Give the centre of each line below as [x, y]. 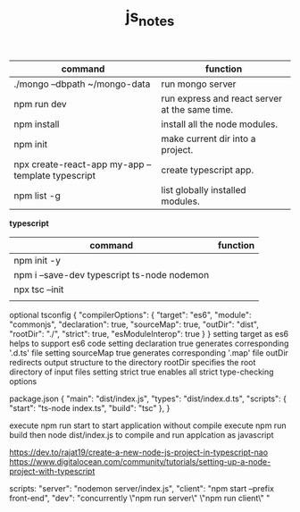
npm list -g [37, 196]
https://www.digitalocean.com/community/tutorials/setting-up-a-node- [140, 461]
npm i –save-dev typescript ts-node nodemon [112, 274]
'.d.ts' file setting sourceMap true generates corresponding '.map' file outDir [149, 353]
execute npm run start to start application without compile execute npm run [148, 425]
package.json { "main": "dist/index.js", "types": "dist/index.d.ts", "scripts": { [148, 399]
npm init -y [37, 260]
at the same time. [197, 109]
